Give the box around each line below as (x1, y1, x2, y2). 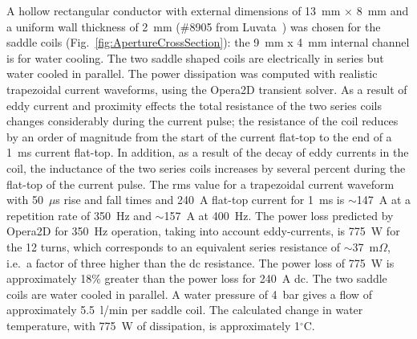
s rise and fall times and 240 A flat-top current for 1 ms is (55, 191, 345, 208)
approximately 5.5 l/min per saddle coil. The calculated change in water (6, 301, 363, 318)
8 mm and (356, 2, 409, 18)
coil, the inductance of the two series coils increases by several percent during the (6, 159, 406, 176)
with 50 (6, 191, 43, 208)
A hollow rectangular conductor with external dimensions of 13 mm (6, 2, 341, 18)
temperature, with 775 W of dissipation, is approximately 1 (6, 317, 300, 333)
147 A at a (356, 191, 411, 208)
